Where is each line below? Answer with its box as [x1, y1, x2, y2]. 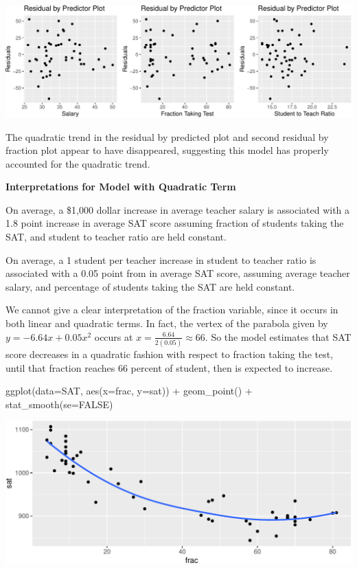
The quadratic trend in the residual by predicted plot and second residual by [5, 129, 329, 144]
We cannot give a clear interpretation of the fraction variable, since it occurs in [5, 302, 338, 317]
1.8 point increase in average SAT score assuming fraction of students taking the [5, 216, 344, 230]
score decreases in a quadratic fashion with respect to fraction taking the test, [5, 346, 334, 361]
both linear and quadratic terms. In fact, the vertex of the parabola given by [5, 316, 328, 331]
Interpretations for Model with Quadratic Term [5, 179, 236, 194]
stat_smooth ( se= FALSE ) [5, 397, 113, 411]
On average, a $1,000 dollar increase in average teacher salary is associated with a [5, 202, 350, 216]
